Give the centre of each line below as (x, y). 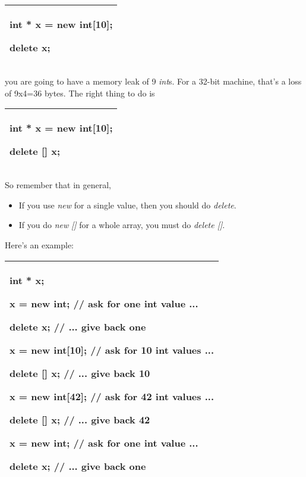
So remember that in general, (58, 185)
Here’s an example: (39, 244)
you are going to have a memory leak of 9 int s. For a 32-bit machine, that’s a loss (153, 81)
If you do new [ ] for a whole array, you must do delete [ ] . (122, 225)
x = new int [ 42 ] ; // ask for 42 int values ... (112, 396)
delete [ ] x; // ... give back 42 (80, 419)
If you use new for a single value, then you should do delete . (127, 205)
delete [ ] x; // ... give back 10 (80, 373)
